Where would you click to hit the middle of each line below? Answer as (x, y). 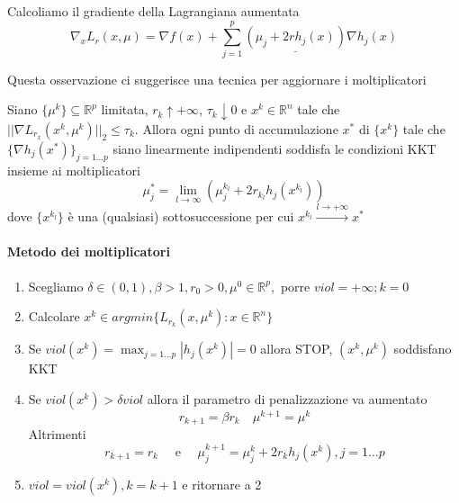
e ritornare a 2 (222, 484)
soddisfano (423, 349)
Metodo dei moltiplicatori (89, 251)
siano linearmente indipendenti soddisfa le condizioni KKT (274, 149)
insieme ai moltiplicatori (74, 170)
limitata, (125, 109)
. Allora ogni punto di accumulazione (236, 129)
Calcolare (54, 316)
